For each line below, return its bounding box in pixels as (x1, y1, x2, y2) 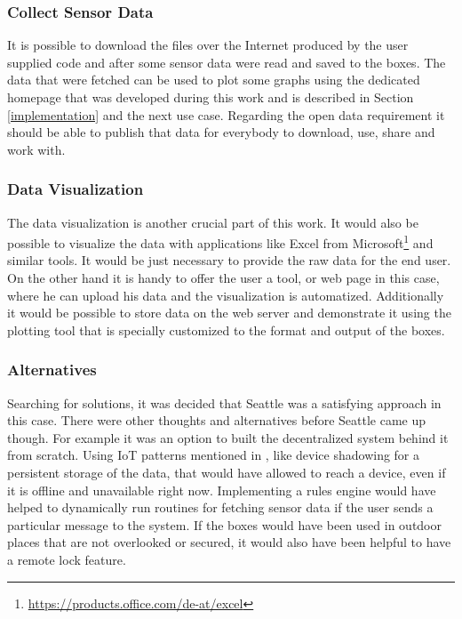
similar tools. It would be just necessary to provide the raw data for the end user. (7, 251, 451, 269)
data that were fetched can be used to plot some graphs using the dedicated (7, 70, 420, 89)
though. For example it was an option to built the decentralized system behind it (7, 428, 449, 446)
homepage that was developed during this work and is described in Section (7, 88, 414, 106)
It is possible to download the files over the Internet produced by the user (7, 36, 409, 54)
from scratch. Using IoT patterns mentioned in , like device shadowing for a (7, 446, 420, 464)
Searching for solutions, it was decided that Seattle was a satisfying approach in (7, 393, 442, 412)
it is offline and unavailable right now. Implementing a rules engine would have (7, 480, 436, 499)
